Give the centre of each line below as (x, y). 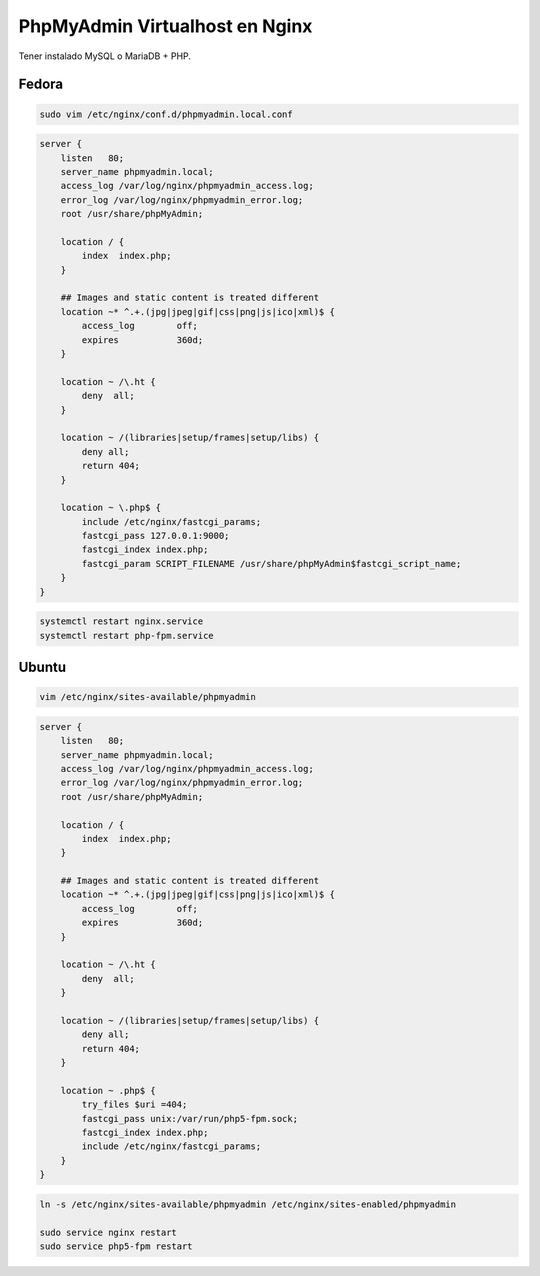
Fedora (41, 84)
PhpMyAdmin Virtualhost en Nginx (165, 26)
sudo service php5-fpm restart (116, 1246)
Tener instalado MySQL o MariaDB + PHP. (105, 56)
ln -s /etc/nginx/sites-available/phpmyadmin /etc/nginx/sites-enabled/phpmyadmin (248, 1204)
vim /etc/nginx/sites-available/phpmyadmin (148, 697)
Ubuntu (42, 667)
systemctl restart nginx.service (121, 621)
